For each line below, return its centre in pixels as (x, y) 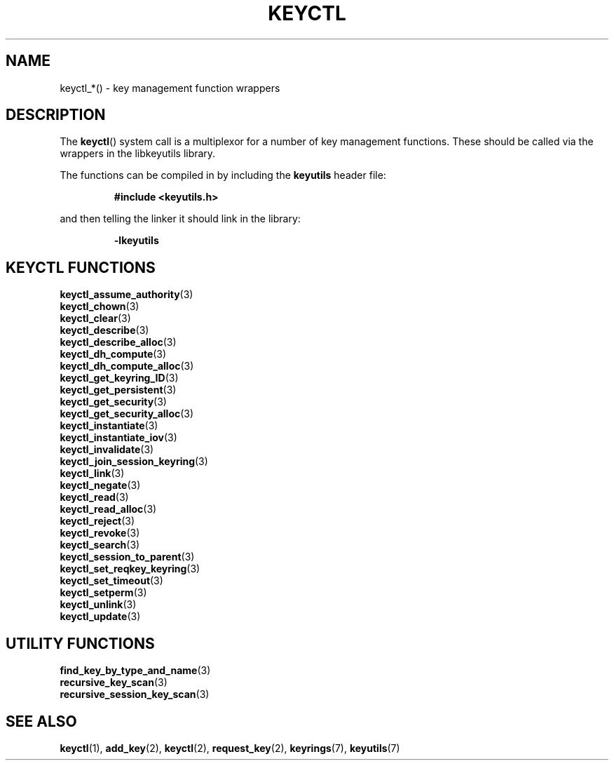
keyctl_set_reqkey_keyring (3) (130, 569)
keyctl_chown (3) (100, 307)
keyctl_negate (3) (100, 485)
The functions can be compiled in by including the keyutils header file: (223, 175)
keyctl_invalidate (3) (107, 450)
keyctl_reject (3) (97, 521)
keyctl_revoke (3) (100, 533)
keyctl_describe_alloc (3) (118, 342)
